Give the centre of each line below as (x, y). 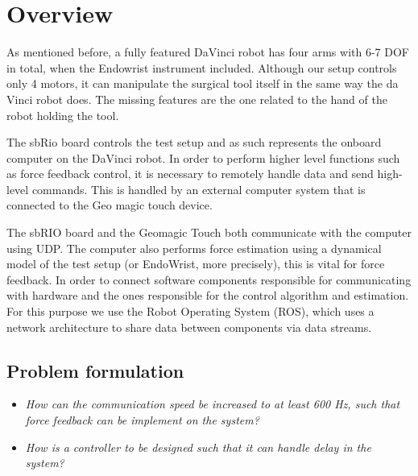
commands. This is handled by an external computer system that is (199, 189)
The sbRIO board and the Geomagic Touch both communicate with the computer (209, 232)
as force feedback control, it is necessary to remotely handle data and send (190, 174)
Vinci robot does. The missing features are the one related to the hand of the (197, 99)
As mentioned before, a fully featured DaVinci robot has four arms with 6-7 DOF (208, 52)
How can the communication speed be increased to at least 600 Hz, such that (213, 404)
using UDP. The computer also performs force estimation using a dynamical (194, 248)
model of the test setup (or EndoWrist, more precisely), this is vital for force (196, 264)
